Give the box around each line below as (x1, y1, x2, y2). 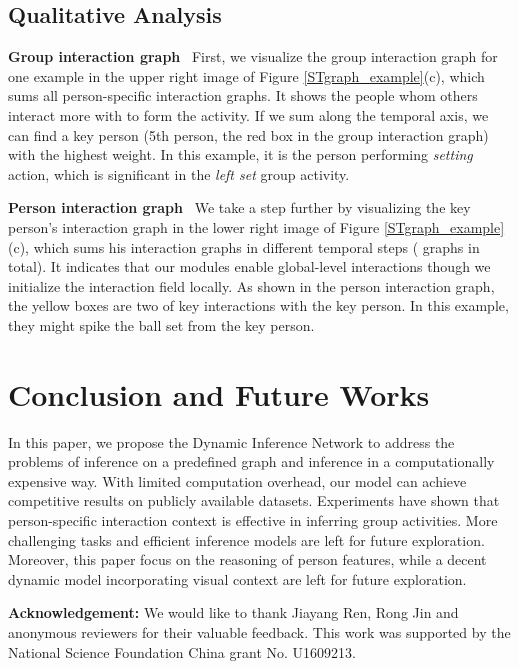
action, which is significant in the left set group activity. (8, 163, 350, 184)
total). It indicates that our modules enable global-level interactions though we (8, 256, 491, 277)
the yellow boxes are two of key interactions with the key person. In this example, (8, 295, 509, 316)
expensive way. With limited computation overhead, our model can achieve (8, 470, 467, 491)
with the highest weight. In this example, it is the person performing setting (8, 144, 473, 165)
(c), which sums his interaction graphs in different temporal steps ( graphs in (8, 236, 480, 257)
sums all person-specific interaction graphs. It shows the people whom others (8, 85, 478, 106)
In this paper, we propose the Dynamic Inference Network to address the (8, 431, 455, 452)
